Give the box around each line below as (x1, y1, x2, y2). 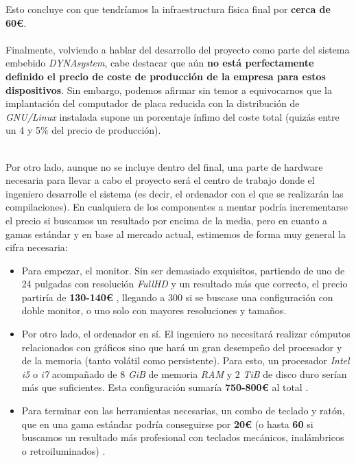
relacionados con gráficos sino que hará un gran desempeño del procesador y (21, 340, 342, 354)
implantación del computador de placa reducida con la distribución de (5, 96, 300, 110)
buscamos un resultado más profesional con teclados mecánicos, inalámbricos (21, 430, 344, 444)
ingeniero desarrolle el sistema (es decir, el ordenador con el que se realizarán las (5, 186, 344, 200)
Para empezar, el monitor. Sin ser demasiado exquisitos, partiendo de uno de (21, 263, 345, 277)
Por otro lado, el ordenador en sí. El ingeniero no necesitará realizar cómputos (21, 327, 351, 341)
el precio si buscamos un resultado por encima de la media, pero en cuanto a (5, 213, 328, 227)
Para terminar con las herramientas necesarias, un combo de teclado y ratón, (21, 403, 345, 418)
